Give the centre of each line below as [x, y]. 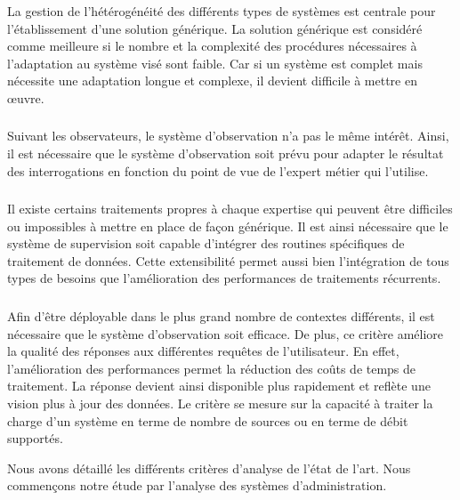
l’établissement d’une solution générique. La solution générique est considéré [215, 28]
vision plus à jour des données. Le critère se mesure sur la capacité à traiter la [220, 403]
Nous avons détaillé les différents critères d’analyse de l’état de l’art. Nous [209, 468]
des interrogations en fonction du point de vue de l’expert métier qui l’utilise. [218, 170]
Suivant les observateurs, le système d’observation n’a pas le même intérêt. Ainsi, [228, 136]
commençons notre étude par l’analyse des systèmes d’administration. [197, 485]
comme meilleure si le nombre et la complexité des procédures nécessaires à [212, 46]
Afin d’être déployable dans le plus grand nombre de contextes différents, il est [221, 316]
